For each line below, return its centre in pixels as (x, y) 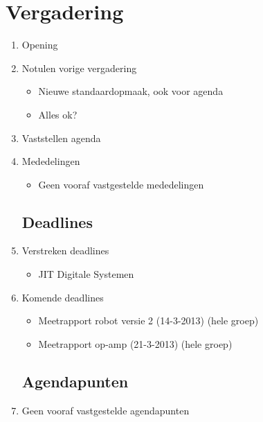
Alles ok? (58, 114)
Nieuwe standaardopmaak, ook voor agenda (131, 91)
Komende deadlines (63, 297)
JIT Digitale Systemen (86, 274)
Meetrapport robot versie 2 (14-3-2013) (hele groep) (148, 320)
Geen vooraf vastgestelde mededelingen (121, 184)
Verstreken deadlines (65, 250)
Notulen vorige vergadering (79, 68)
